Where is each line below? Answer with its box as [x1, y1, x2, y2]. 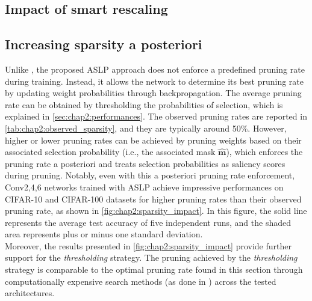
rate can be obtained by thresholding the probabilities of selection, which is [5, 98, 283, 111]
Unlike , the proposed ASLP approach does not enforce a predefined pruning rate [5, 62, 305, 75]
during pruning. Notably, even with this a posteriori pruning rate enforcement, [5, 169, 295, 181]
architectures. [5, 287, 55, 299]
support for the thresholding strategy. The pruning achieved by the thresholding [5, 251, 298, 264]
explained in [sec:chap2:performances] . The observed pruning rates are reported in [5, 110, 307, 123]
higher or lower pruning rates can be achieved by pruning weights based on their [5, 133, 302, 146]
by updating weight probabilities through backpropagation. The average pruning [5, 87, 302, 99]
